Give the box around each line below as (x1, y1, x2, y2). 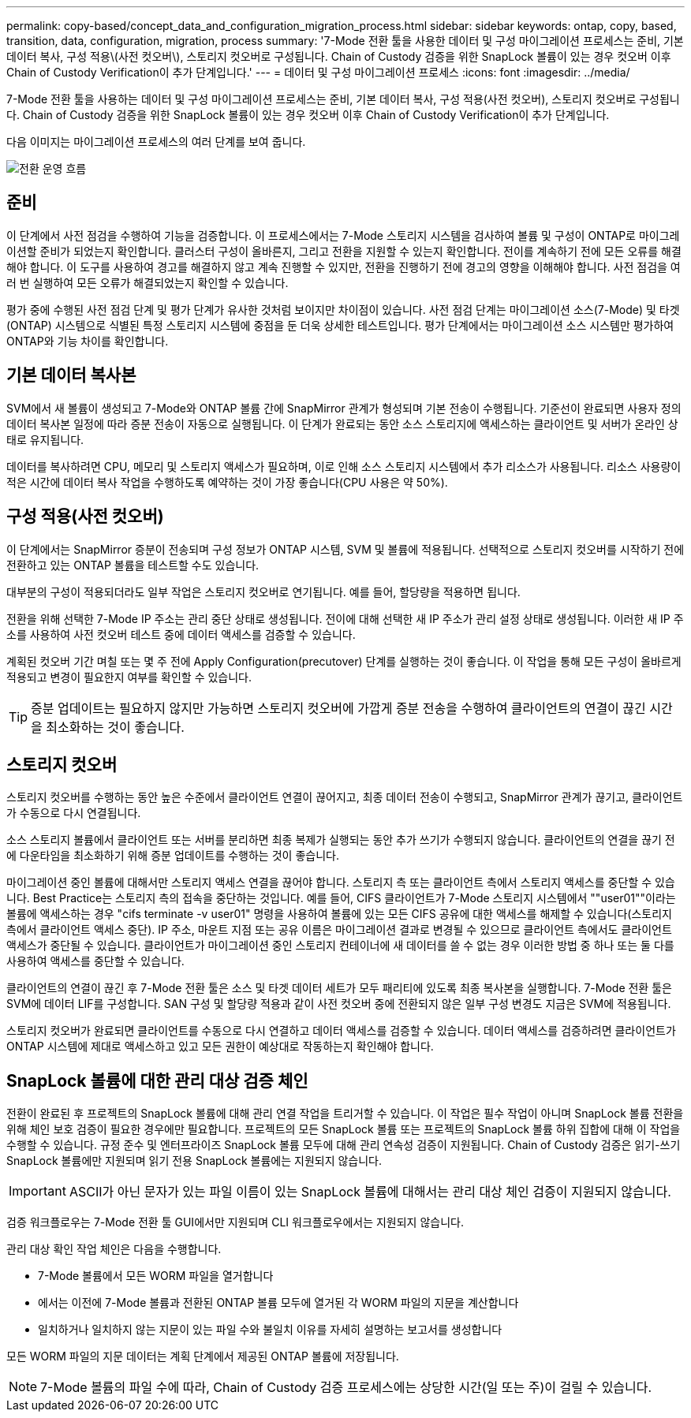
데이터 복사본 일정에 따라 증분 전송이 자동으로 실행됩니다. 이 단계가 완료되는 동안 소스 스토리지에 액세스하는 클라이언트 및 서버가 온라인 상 (6, 416, 678, 431)
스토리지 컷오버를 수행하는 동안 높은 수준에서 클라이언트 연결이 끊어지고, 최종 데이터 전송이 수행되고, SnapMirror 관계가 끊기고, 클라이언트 (6, 790, 683, 804)
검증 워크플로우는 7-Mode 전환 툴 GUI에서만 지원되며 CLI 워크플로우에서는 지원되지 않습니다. (6, 1215, 464, 1230)
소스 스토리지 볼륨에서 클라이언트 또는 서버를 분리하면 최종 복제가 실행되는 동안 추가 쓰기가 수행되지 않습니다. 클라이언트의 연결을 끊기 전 (6, 833, 675, 847)
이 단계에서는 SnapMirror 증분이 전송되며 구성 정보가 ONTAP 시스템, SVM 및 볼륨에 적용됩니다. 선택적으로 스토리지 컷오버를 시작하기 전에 (6, 542, 685, 556)
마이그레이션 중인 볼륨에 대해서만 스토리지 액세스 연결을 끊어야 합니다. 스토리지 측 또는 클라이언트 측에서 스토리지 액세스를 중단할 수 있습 (6, 875, 675, 890)
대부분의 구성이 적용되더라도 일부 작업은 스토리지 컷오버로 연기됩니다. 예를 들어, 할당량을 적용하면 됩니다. (6, 584, 521, 599)
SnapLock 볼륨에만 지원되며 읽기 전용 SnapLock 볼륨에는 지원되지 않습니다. (6, 1154, 383, 1168)
